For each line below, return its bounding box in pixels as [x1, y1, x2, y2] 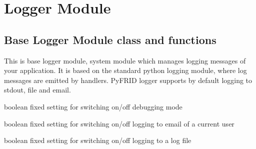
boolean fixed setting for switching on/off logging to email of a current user [4, 118, 234, 128]
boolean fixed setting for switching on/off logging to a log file [4, 135, 191, 145]
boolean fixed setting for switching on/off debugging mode [4, 101, 182, 111]
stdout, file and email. [4, 84, 71, 95]
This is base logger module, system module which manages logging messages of [4, 55, 246, 65]
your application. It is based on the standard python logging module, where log [4, 65, 247, 75]
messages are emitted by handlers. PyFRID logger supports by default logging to [4, 74, 252, 85]
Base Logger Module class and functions [4, 31, 216, 47]
